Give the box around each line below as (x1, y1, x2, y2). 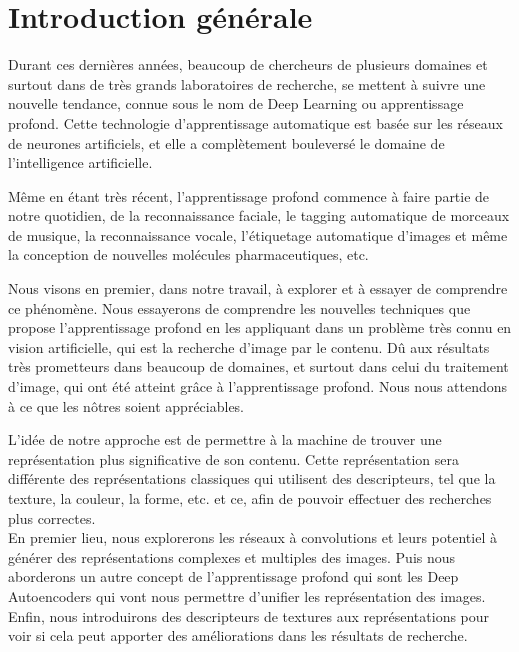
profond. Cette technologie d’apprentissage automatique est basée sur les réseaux (8, 112, 503, 133)
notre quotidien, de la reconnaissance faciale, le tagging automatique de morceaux (8, 205, 510, 226)
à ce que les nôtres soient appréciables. (8, 395, 245, 416)
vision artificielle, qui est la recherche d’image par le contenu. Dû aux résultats (8, 336, 490, 357)
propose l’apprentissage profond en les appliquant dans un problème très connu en (8, 317, 512, 338)
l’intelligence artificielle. (8, 152, 153, 173)
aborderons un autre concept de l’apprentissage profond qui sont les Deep (8, 566, 459, 587)
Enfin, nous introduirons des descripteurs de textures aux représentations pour (8, 605, 490, 626)
